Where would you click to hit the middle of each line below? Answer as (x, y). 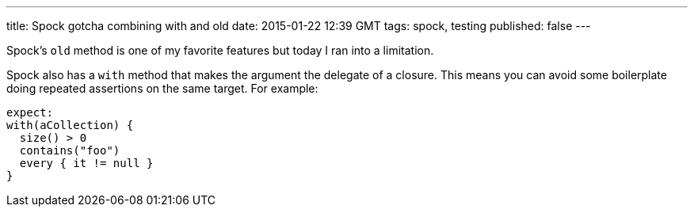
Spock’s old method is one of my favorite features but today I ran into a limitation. (220, 50)
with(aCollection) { (70, 125)
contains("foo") (70, 150)
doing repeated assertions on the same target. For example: (162, 88)
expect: (30, 112)
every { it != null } (86, 163)
